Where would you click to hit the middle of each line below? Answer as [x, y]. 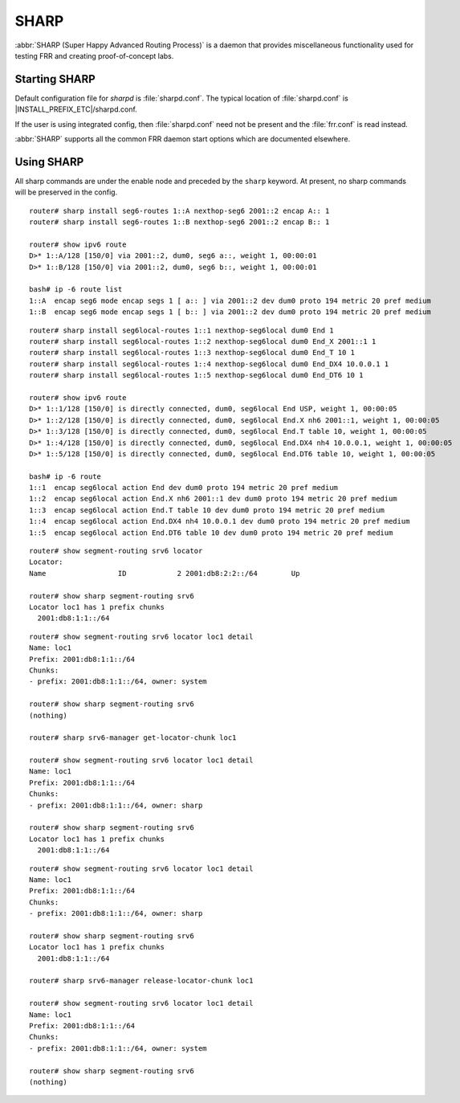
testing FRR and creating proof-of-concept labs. [94, 55]
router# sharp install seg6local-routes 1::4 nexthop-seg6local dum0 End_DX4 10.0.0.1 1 [209, 364]
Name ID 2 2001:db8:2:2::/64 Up [165, 573]
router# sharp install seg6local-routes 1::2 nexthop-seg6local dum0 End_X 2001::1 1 [203, 341]
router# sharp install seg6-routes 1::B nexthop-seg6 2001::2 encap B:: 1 [179, 222]
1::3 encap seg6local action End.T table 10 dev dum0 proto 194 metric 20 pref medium [207, 510]
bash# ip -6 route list [76, 290]
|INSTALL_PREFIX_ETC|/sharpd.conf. [76, 109]
